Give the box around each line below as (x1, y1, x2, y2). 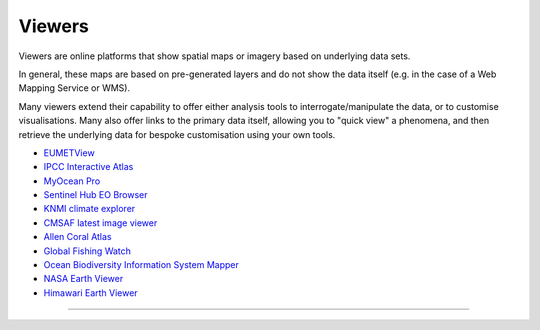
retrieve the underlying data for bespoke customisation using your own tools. (18, 128, 336, 140)
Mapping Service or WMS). (18, 82, 130, 94)
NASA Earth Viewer (43, 273, 124, 285)
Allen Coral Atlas (43, 231, 112, 243)
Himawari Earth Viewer (43, 286, 139, 299)
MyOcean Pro (43, 175, 101, 187)
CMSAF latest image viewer (43, 216, 158, 229)
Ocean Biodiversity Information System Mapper (43, 259, 239, 271)
